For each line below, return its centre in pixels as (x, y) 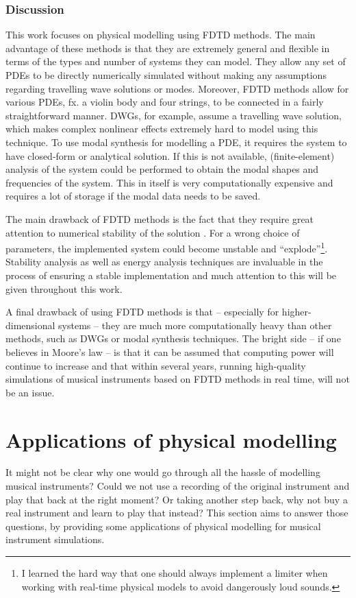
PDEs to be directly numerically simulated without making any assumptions (166, 75)
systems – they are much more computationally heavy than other (195, 325)
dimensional (30, 325)
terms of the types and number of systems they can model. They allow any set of (176, 61)
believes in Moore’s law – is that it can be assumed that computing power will (170, 351)
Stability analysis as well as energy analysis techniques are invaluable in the (164, 262)
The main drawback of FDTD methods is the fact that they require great (160, 218)
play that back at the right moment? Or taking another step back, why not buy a (177, 499)
